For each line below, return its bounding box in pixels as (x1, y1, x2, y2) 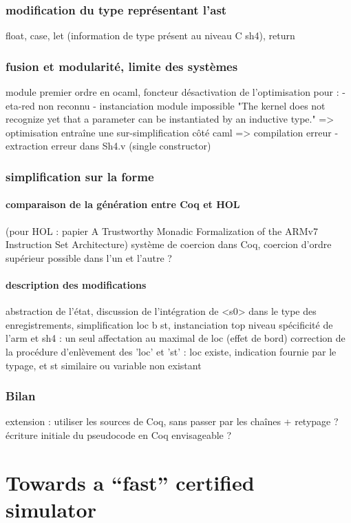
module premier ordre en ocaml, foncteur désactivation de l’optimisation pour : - (6, 85, 345, 99)
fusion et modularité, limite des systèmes (6, 57, 238, 74)
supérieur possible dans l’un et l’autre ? (6, 250, 172, 265)
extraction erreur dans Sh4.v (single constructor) (6, 139, 211, 153)
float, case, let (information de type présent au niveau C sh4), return (6, 28, 295, 43)
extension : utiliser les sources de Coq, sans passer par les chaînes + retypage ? (6, 414, 339, 429)
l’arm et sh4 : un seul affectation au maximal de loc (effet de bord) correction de (6, 331, 345, 345)
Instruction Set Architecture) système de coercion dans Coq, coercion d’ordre (6, 237, 332, 252)
